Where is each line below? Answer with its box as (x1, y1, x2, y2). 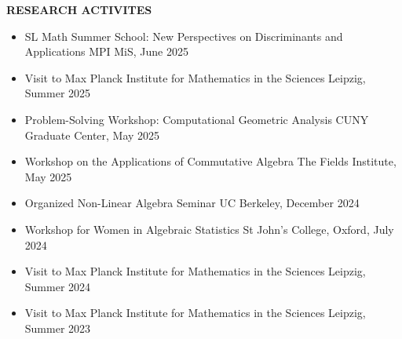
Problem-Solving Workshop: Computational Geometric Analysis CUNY (24, 111, 369, 127)
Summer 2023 (24, 319, 91, 336)
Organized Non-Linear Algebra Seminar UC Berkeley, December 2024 (24, 195, 360, 211)
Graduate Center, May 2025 (24, 126, 160, 143)
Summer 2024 (24, 278, 91, 294)
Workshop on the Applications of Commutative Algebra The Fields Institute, (24, 153, 397, 169)
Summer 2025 (24, 85, 91, 101)
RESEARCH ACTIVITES (6, 2, 152, 17)
